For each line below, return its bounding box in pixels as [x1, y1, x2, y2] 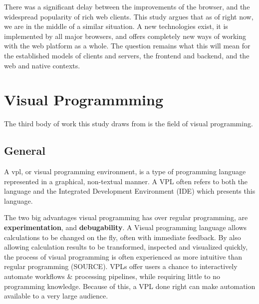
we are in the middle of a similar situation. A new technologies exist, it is [4, 21, 228, 31]
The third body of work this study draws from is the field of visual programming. [4, 118, 253, 129]
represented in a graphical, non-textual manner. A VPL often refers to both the [4, 176, 248, 186]
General [4, 143, 45, 158]
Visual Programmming [4, 89, 163, 110]
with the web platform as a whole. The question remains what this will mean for [4, 40, 251, 51]
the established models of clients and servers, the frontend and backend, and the [4, 50, 250, 60]
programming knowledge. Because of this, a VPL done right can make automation [4, 281, 256, 291]
